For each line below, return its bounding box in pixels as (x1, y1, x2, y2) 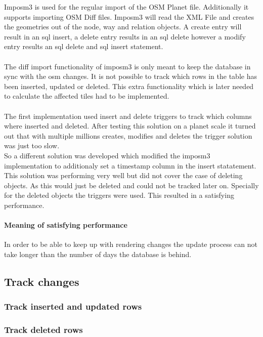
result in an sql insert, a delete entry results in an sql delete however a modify (4, 31, 246, 41)
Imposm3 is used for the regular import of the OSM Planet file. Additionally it (4, 2, 249, 12)
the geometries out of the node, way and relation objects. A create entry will (4, 21, 242, 32)
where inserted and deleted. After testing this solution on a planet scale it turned (4, 120, 256, 131)
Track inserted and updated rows (4, 300, 142, 313)
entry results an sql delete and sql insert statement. (4, 41, 163, 52)
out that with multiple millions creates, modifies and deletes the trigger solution (4, 130, 252, 141)
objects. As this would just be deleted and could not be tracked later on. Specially (4, 180, 259, 190)
